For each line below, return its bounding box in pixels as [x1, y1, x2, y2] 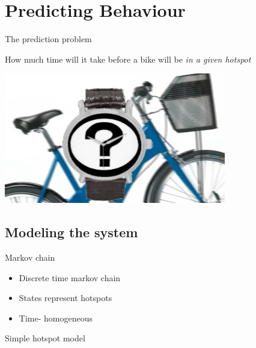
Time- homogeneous [19, 311, 93, 324]
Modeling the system [5, 223, 138, 241]
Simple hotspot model [5, 332, 85, 344]
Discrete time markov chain [19, 271, 121, 284]
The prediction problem [5, 33, 92, 45]
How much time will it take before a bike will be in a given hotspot [5, 52, 251, 65]
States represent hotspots [19, 291, 112, 304]
